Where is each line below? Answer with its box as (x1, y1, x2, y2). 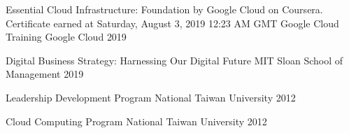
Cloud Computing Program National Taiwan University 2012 (6, 113, 267, 128)
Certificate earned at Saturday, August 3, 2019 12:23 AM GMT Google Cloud (6, 15, 339, 30)
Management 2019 (6, 66, 84, 81)
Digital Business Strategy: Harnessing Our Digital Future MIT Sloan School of (6, 52, 343, 67)
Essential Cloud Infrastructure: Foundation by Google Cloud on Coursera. (6, 2, 323, 16)
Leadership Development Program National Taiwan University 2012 (6, 90, 296, 104)
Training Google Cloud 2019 (6, 29, 127, 44)
